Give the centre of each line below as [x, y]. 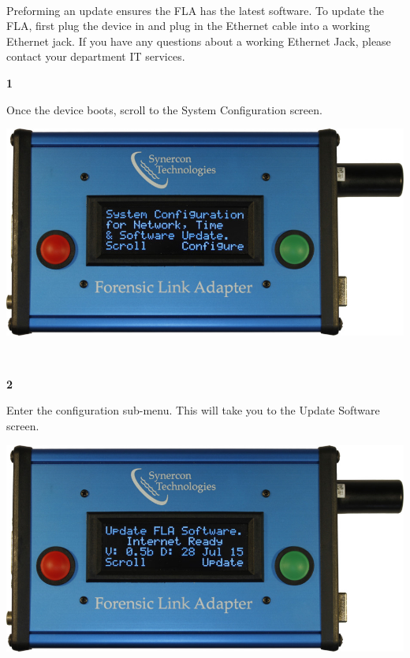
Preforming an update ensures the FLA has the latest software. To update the [196, 10]
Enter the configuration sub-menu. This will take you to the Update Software [193, 410]
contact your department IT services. [96, 56]
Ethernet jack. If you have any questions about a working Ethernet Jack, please [199, 41]
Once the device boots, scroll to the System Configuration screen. [164, 109]
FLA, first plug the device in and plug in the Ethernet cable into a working [188, 26]
